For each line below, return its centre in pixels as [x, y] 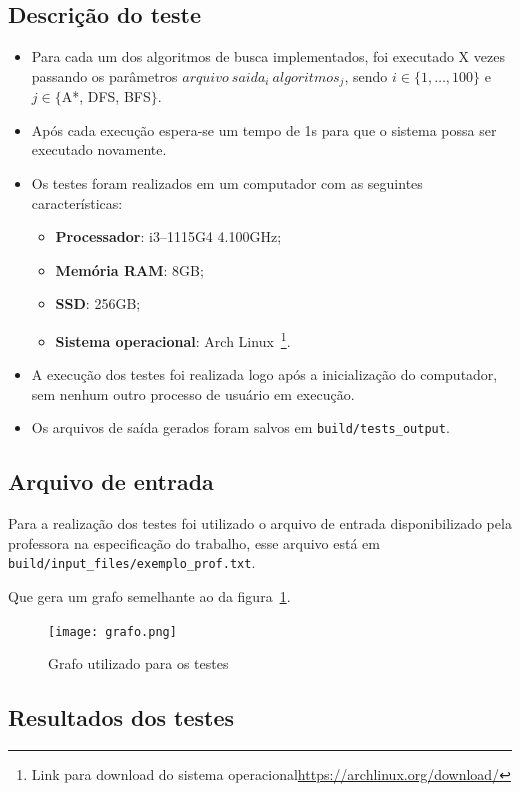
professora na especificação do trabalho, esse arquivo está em [194, 542]
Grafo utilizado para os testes [138, 663]
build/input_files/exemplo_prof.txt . [132, 562]
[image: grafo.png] [112, 631]
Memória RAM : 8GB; [129, 269]
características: [77, 202]
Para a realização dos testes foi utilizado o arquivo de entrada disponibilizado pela [260, 523]
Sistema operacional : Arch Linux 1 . [173, 339]
